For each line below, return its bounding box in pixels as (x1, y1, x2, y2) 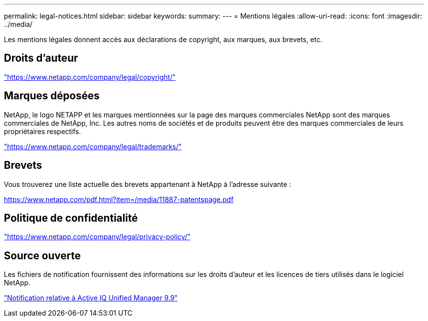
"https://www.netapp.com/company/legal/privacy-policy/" (4, 232, 191, 241)
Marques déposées (4, 90, 100, 102)
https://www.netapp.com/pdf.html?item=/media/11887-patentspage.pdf (4, 195, 234, 204)
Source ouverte (4, 249, 81, 262)
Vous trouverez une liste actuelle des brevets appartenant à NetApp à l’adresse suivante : (4, 180, 291, 188)
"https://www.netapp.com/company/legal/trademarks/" (4, 142, 182, 151)
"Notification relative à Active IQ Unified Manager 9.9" (4, 294, 178, 302)
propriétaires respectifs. (4, 127, 81, 136)
